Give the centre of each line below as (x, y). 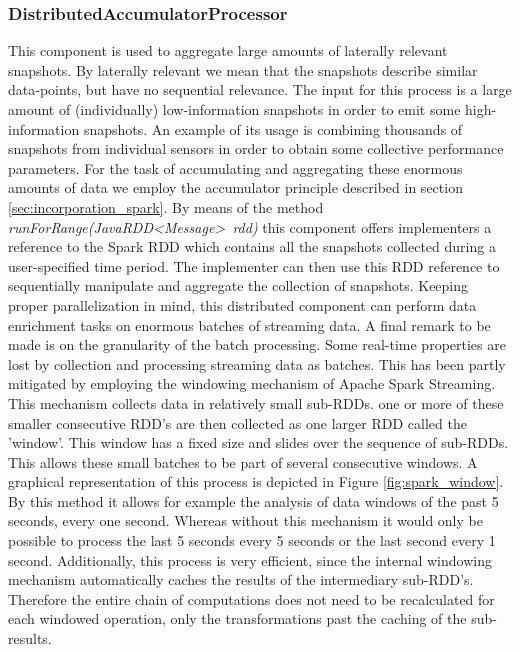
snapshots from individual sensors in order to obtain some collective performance (256, 148)
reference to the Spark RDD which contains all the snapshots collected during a (252, 246)
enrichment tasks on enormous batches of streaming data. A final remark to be (249, 324)
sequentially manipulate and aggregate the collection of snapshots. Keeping (238, 285)
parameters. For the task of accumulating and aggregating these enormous (235, 167)
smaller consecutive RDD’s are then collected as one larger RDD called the (237, 422)
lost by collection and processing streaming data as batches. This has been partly (257, 363)
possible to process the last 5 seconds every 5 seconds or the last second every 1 (252, 540)
